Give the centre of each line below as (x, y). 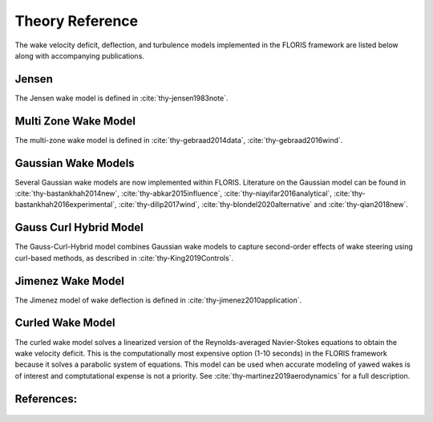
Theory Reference (77, 21)
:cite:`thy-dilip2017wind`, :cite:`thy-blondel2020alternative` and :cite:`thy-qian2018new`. (263, 205)
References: (46, 398)
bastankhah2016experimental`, (66, 205)
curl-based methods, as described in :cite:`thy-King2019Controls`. (124, 258)
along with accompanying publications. (79, 55)
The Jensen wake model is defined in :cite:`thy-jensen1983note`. (121, 98)
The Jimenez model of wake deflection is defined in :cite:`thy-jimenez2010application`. (158, 300)
